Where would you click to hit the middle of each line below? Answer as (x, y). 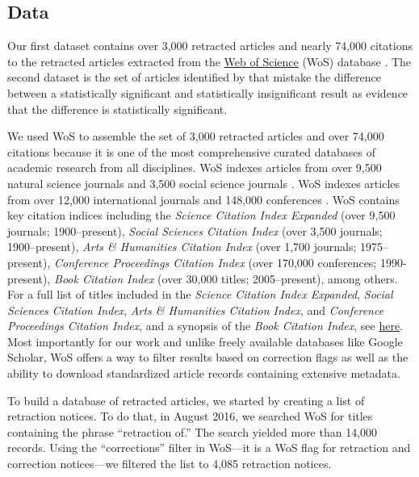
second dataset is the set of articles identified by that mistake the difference (194, 77)
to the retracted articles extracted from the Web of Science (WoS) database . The (209, 61)
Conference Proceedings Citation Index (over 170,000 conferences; (216, 262)
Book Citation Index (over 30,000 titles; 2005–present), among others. (226, 278)
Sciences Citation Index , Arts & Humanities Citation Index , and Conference (196, 310)
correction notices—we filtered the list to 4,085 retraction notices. (170, 464)
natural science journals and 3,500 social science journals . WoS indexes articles (204, 183)
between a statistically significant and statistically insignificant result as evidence (208, 92)
